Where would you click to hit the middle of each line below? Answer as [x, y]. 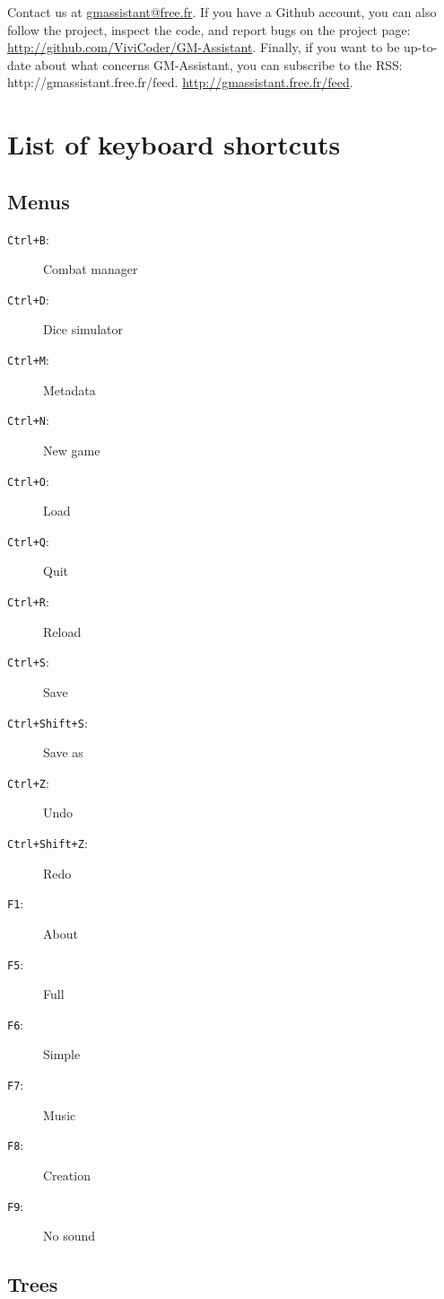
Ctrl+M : [28, 360]
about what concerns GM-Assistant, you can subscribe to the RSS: [219, 64]
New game [72, 450]
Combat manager [91, 269]
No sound [70, 1236]
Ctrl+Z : [28, 782]
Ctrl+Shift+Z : [48, 843]
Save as [63, 752]
